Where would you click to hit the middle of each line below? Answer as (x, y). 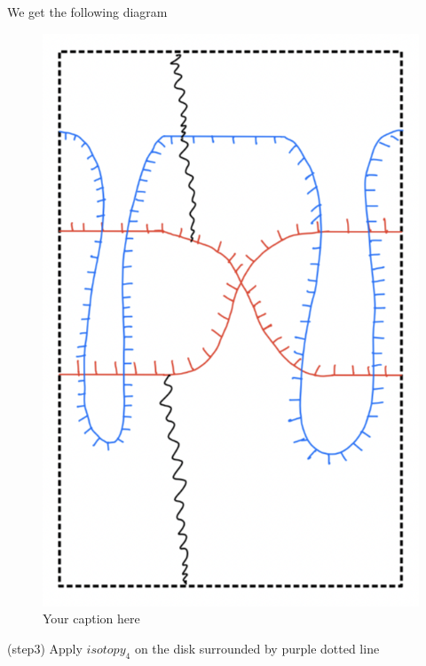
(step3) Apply (45, 648)
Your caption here (91, 618)
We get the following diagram (87, 12)
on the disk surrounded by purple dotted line (257, 648)
